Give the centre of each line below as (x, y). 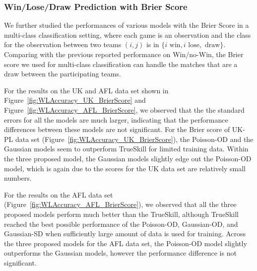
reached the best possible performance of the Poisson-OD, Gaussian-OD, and (121, 224)
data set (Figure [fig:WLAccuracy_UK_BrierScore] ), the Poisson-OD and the (134, 139)
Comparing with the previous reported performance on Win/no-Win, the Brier (124, 54)
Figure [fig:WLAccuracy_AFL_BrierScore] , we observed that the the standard (124, 109)
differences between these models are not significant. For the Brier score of (117, 129)
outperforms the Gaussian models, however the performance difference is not (120, 253)
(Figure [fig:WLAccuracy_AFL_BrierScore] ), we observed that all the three (120, 204)
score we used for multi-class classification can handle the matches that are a (121, 64)
